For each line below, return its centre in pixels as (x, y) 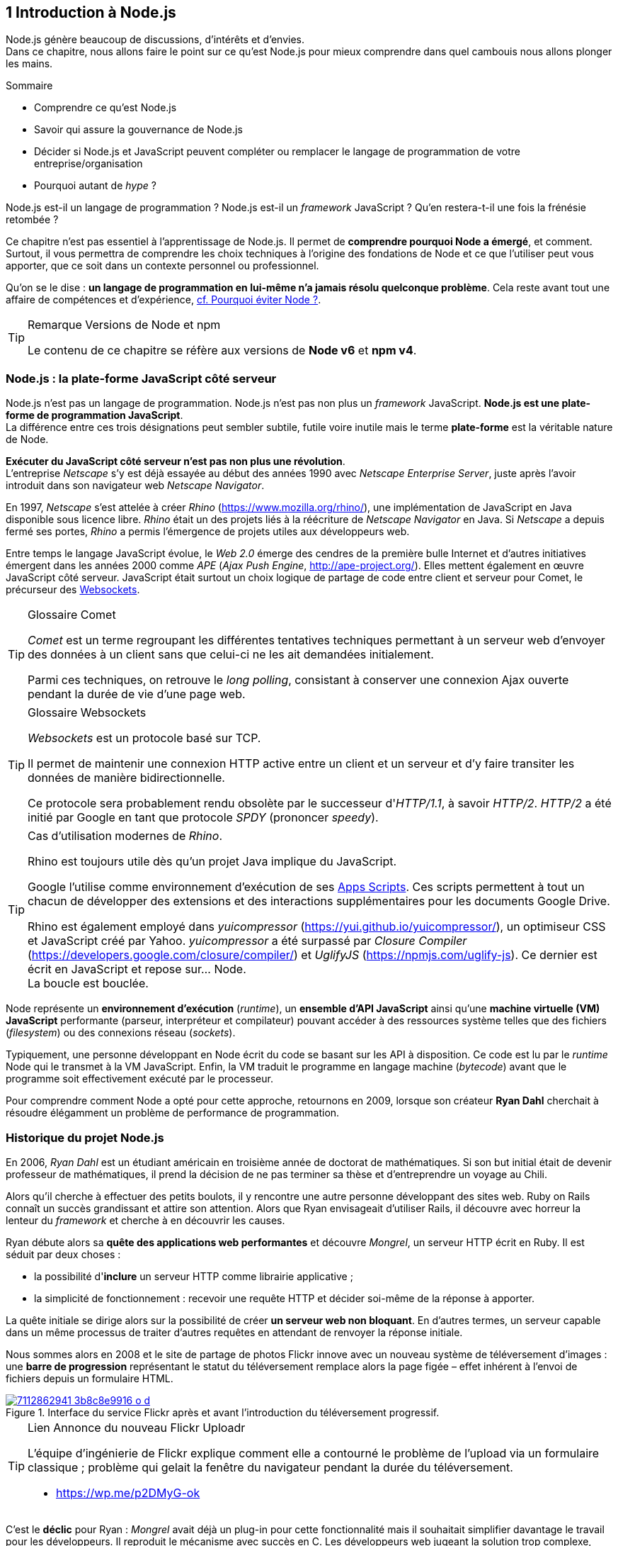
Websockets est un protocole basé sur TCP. (144, 738)
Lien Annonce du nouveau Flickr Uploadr (137, 1427)
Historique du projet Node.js (85, 1137)
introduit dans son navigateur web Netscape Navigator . (135, 486)
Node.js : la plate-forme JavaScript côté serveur (141, 378)
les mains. (29, 64)
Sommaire (29, 86)
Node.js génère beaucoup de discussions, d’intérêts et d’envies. (155, 40)
